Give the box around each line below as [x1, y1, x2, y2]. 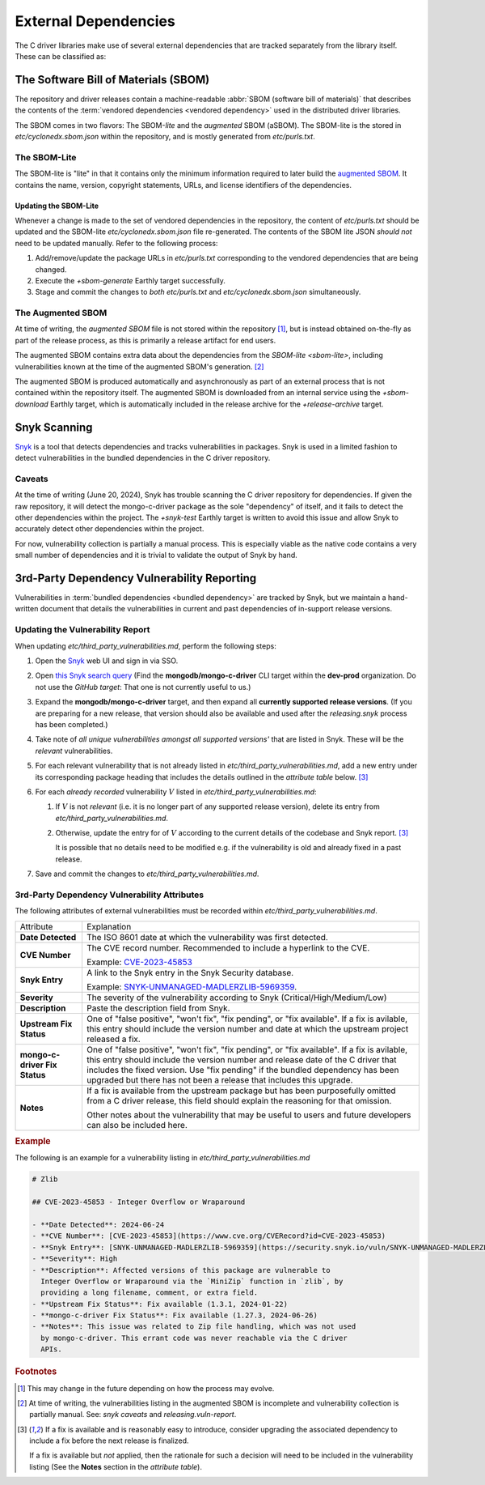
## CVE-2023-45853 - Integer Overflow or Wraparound [32, 1198, 246, 1206]
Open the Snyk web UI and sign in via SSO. [35, 656, 179, 666]
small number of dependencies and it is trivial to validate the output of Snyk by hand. [15, 551, 298, 560]
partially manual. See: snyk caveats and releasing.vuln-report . [29, 1410, 237, 1419]
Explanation [86, 921, 132, 932]
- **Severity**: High [32, 1254, 118, 1263]
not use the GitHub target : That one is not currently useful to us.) [35, 682, 251, 691]
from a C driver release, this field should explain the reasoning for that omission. [86, 1095, 392, 1106]
